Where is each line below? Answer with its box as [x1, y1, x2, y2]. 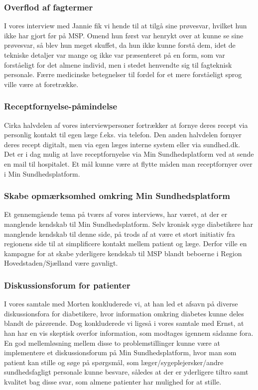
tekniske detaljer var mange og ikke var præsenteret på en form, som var [4, 50, 225, 60]
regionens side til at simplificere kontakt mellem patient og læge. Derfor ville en [4, 238, 247, 249]
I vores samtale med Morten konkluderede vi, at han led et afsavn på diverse [4, 298, 238, 309]
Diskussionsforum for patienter [4, 279, 130, 291]
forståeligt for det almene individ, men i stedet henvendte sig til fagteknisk [4, 59, 232, 70]
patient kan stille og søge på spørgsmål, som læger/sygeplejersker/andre [4, 357, 224, 367]
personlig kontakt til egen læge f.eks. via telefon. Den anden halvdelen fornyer [4, 129, 242, 140]
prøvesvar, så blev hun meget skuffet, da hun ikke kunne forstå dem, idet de [4, 40, 236, 50]
